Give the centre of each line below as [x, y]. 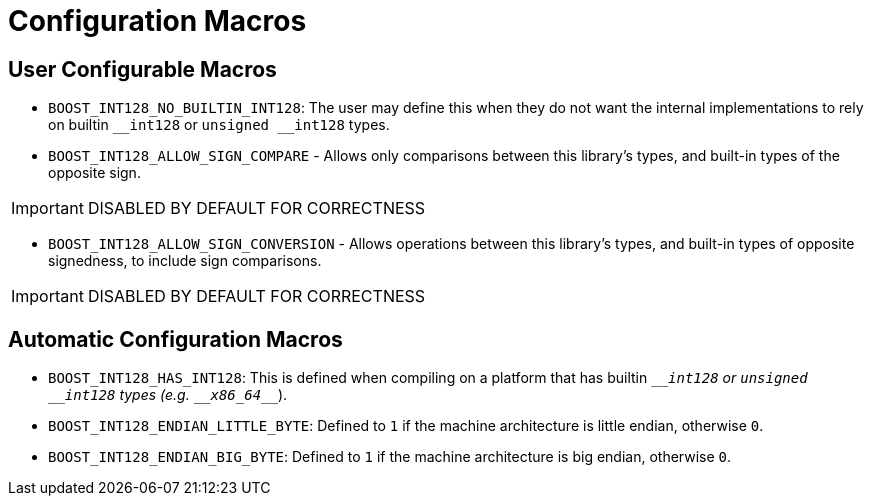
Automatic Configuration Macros [175, 339]
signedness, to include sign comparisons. [185, 261]
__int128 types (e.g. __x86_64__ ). [168, 395]
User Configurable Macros [142, 69]
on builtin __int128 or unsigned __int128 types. [219, 125]
